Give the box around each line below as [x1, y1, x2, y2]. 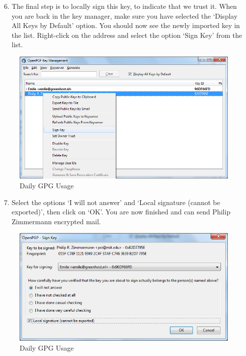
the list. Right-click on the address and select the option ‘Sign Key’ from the [11, 30, 242, 40]
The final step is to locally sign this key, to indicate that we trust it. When [11, 1, 237, 11]
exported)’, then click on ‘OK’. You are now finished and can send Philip [11, 207, 231, 217]
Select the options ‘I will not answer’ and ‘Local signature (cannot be [11, 197, 220, 207]
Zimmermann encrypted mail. [11, 216, 101, 226]
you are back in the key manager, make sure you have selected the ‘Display [11, 10, 238, 21]
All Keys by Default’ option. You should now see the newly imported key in [11, 20, 240, 30]
